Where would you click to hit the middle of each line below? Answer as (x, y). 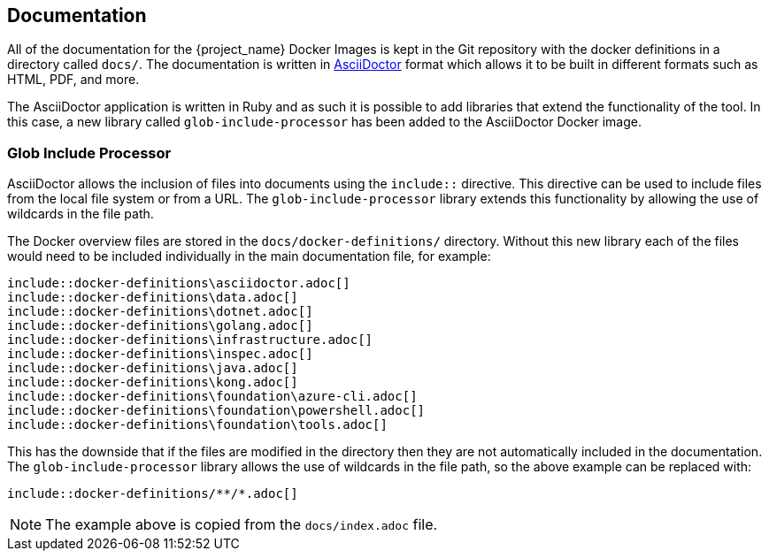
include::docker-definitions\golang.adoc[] (160, 326)
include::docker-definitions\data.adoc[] (153, 298)
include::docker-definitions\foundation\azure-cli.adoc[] (212, 397)
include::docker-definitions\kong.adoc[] (153, 382)
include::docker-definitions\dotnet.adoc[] (160, 312)
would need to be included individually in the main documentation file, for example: (249, 256)
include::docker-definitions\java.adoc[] (153, 368)
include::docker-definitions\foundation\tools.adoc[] (197, 425)
